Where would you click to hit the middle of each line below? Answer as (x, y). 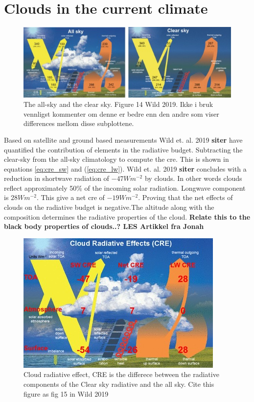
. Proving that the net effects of (185, 197)
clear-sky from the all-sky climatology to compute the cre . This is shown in (116, 159)
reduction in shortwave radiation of (57, 178)
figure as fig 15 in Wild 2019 (66, 393)
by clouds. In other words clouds (193, 178)
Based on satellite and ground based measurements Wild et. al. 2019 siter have (123, 139)
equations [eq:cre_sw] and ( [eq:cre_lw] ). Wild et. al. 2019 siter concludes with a (125, 168)
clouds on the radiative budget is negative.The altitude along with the (109, 207)
